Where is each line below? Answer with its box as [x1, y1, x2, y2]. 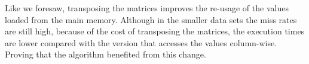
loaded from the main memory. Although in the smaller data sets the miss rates [5, 13, 297, 25]
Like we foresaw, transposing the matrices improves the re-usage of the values [5, 2, 289, 14]
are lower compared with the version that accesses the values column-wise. [5, 36, 277, 49]
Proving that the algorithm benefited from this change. [5, 48, 206, 60]
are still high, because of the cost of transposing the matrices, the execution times [5, 25, 305, 37]
